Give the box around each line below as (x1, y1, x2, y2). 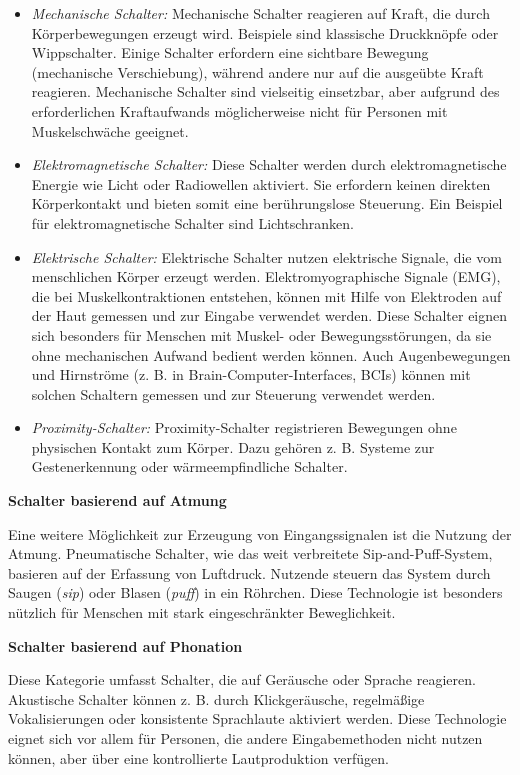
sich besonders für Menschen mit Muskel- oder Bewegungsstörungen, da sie (31, 324, 492, 345)
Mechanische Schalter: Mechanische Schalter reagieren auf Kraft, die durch (31, 3, 490, 23)
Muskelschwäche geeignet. (31, 120, 189, 141)
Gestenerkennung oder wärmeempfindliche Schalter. (31, 456, 348, 477)
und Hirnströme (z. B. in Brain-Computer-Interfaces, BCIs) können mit (31, 364, 471, 385)
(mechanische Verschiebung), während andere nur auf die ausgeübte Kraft (31, 61, 484, 82)
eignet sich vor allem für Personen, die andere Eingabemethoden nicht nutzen (8, 728, 483, 748)
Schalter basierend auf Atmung (8, 490, 227, 511)
